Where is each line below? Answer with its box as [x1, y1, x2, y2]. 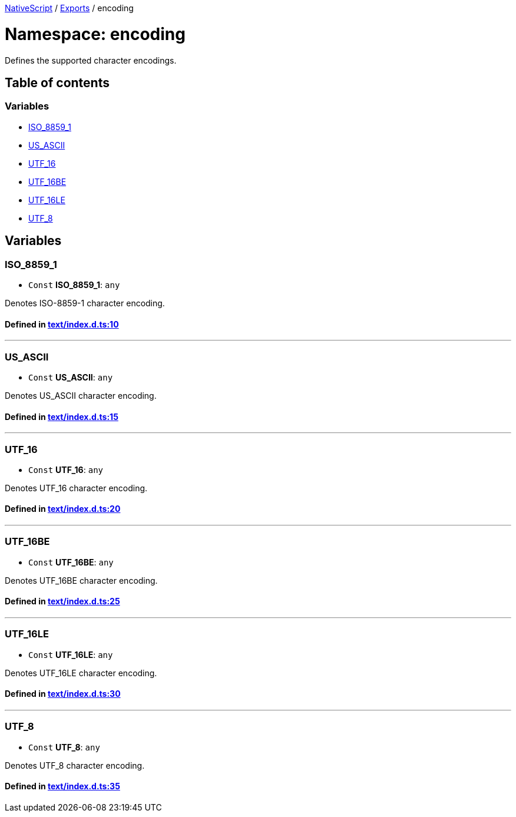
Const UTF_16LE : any [28, 649, 113, 660]
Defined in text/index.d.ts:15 [5, 411, 118, 422]
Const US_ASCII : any [28, 372, 113, 382]
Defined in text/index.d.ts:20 [5, 504, 121, 514]
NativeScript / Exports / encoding [5, 3, 134, 13]
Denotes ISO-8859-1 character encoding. [5, 297, 165, 308]
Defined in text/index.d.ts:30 [5, 689, 121, 699]
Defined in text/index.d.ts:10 [5, 319, 119, 329]
